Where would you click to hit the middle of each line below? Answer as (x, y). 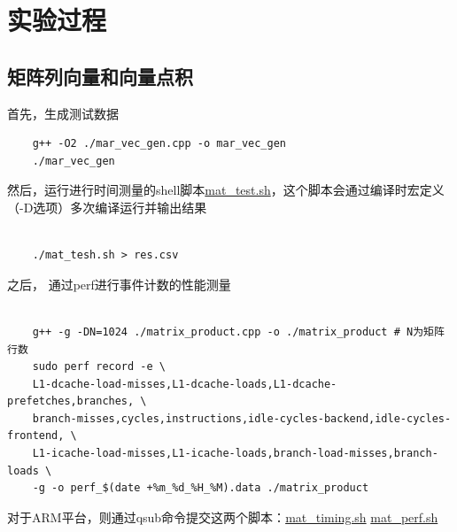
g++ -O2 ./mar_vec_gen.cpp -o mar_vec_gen (159, 144)
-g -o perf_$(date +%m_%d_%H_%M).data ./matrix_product (201, 488)
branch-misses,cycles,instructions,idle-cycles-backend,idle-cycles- (242, 418)
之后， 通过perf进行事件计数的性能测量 (119, 284)
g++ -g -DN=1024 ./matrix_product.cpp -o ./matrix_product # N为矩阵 (238, 332)
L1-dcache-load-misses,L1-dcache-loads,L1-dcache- (185, 384)
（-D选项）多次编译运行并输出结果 (107, 207)
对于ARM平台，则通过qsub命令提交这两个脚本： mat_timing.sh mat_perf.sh (223, 517)
